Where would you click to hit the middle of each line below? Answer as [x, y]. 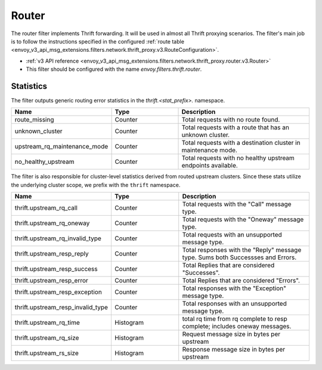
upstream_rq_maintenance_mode [61, 147]
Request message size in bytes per [231, 334]
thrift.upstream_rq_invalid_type [58, 238]
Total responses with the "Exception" [234, 288]
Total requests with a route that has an [235, 128]
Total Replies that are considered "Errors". [241, 281]
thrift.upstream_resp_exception [58, 292]
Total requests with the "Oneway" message [243, 219]
